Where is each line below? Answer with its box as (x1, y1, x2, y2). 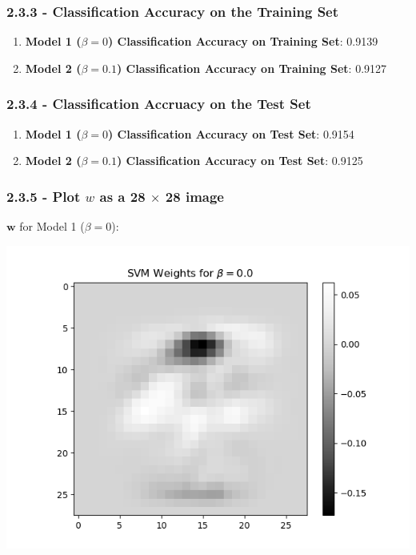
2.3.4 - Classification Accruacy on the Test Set (6, 94, 311, 114)
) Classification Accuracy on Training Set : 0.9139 (108, 33, 378, 50)
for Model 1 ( (19, 218, 85, 235)
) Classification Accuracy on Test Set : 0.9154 (108, 125, 354, 142)
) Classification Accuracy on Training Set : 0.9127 (116, 59, 387, 76)
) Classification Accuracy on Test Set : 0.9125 (116, 152, 363, 169)
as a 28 (99, 186, 146, 206)
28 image (165, 186, 224, 206)
